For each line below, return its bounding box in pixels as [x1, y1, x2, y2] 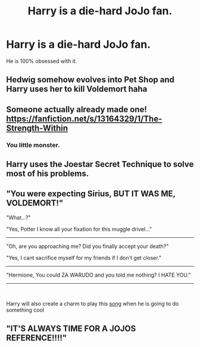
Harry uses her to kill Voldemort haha [6, 84, 148, 94]
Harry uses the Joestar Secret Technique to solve [6, 159, 194, 169]
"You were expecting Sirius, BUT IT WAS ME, [6, 189, 176, 199]
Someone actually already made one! [6, 104, 147, 114]
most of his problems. [6, 169, 89, 179]
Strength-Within [6, 123, 68, 133]
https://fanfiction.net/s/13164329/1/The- [6, 113, 162, 123]
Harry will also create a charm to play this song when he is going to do [6, 300, 179, 307]
